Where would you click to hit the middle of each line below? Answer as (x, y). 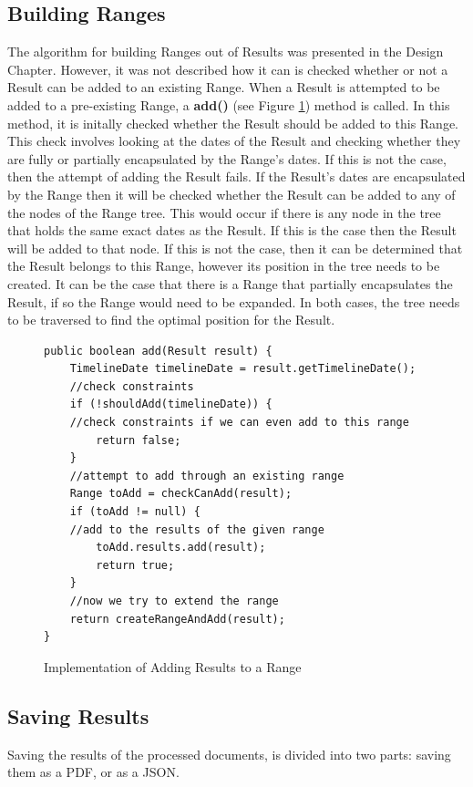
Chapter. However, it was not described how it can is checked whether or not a (228, 69)
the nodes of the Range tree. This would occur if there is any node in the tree (224, 212)
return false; (139, 440)
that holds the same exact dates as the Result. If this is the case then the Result (232, 230)
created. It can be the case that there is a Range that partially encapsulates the (230, 283)
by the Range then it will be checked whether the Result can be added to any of (231, 194)
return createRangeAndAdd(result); (177, 619)
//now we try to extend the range (174, 601)
